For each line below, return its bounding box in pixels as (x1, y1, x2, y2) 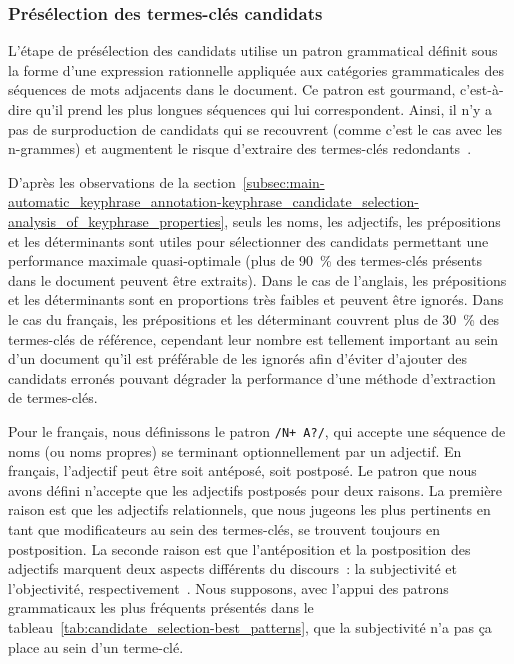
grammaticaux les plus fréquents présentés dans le (8, 597, 314, 618)
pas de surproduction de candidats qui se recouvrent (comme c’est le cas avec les (8, 118, 503, 139)
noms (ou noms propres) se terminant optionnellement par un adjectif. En (8, 440, 462, 461)
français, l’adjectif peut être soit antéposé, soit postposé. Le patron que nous (8, 460, 477, 481)
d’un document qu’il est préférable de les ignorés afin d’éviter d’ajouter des (8, 348, 468, 369)
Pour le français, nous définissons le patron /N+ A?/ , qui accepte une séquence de (8, 420, 506, 441)
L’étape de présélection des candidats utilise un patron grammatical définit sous (8, 40, 498, 61)
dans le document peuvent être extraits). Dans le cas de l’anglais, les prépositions (8, 269, 507, 290)
